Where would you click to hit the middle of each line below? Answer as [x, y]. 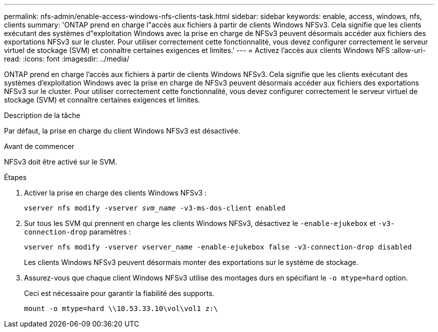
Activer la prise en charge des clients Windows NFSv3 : [115, 193]
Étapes [15, 177]
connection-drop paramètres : [77, 232]
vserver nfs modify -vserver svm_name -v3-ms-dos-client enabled [155, 208]
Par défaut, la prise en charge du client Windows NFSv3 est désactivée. [122, 131]
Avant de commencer [39, 146]
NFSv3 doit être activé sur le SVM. [61, 162]
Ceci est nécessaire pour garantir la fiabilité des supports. [119, 293]
